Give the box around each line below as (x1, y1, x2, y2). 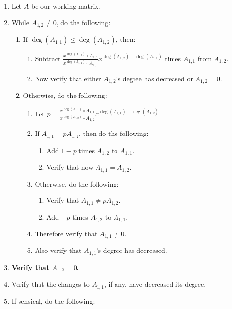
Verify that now (46, 162, 94, 172)
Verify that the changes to (11, 279, 90, 289)
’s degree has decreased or (116, 73, 193, 83)
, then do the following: (79, 128, 149, 138)
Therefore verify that (35, 229, 97, 239)
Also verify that (35, 245, 82, 255)
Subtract (35, 53, 61, 63)
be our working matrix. (31, 1, 100, 11)
